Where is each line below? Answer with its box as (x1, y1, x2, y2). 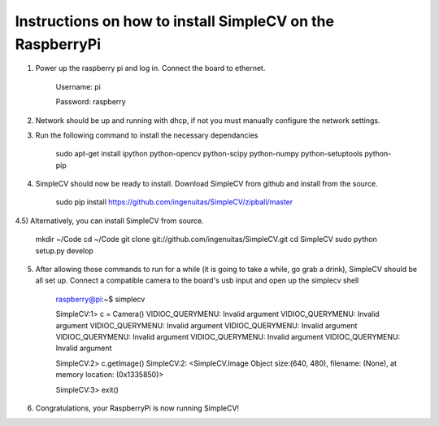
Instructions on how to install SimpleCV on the (15, 12, 335, 30)
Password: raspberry (55, 97, 126, 107)
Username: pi (55, 81, 101, 91)
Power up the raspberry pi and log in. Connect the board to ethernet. (35, 64, 266, 73)
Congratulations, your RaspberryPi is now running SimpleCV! (35, 403, 240, 413)
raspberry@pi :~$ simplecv (55, 294, 146, 304)
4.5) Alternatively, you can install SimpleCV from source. (15, 216, 205, 226)
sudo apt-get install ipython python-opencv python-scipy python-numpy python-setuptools (55, 149, 363, 159)
